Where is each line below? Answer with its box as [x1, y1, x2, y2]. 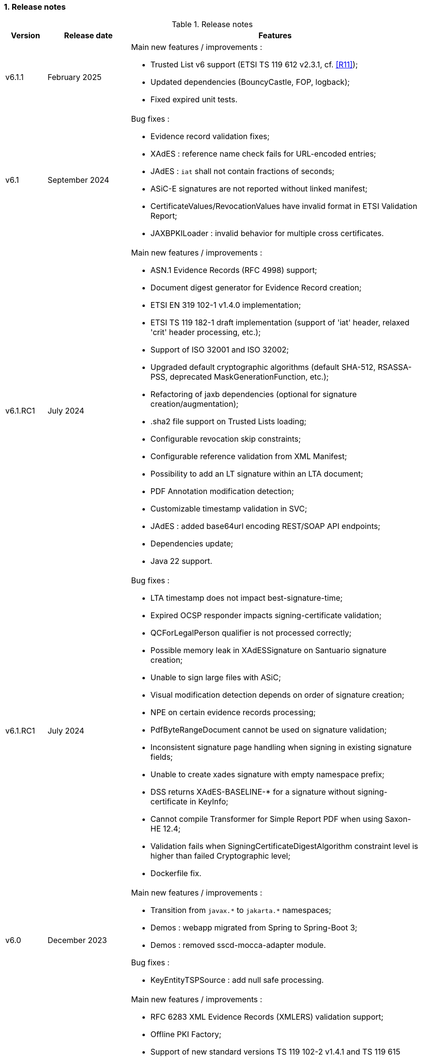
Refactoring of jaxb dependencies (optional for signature [150, 389, 357, 400]
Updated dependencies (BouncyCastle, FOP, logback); [150, 77, 350, 87]
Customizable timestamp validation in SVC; [150, 504, 307, 514]
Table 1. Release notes [172, 19, 253, 30]
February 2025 [47, 72, 102, 82]
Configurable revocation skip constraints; [150, 434, 301, 444]
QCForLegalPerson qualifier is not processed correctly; [150, 628, 352, 638]
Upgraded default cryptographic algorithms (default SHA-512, [150, 362, 376, 372]
